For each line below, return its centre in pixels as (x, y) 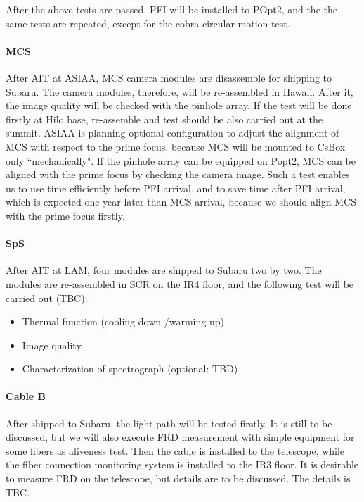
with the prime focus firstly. (65, 215)
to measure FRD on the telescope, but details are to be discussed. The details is (178, 478)
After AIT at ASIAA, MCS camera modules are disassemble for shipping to (169, 77)
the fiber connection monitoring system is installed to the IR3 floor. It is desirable (182, 464)
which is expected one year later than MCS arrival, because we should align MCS (181, 202)
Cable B (26, 396)
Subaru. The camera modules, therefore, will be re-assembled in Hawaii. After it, (180, 91)
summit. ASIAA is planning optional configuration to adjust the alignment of (173, 133)
